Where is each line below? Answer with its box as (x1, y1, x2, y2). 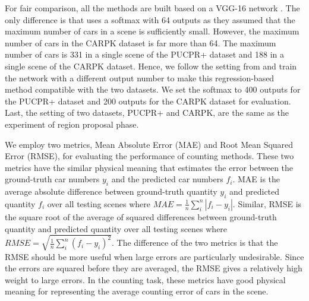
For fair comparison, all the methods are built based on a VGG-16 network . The (5, 2, 300, 14)
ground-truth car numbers (5, 173, 100, 185)
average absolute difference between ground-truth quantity (5, 185, 217, 198)
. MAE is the (232, 173, 280, 185)
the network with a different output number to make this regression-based (5, 71, 275, 84)
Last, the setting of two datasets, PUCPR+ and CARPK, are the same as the (5, 106, 289, 119)
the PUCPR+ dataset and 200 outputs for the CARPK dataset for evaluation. (5, 94, 291, 107)
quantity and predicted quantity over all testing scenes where (5, 222, 228, 235)
